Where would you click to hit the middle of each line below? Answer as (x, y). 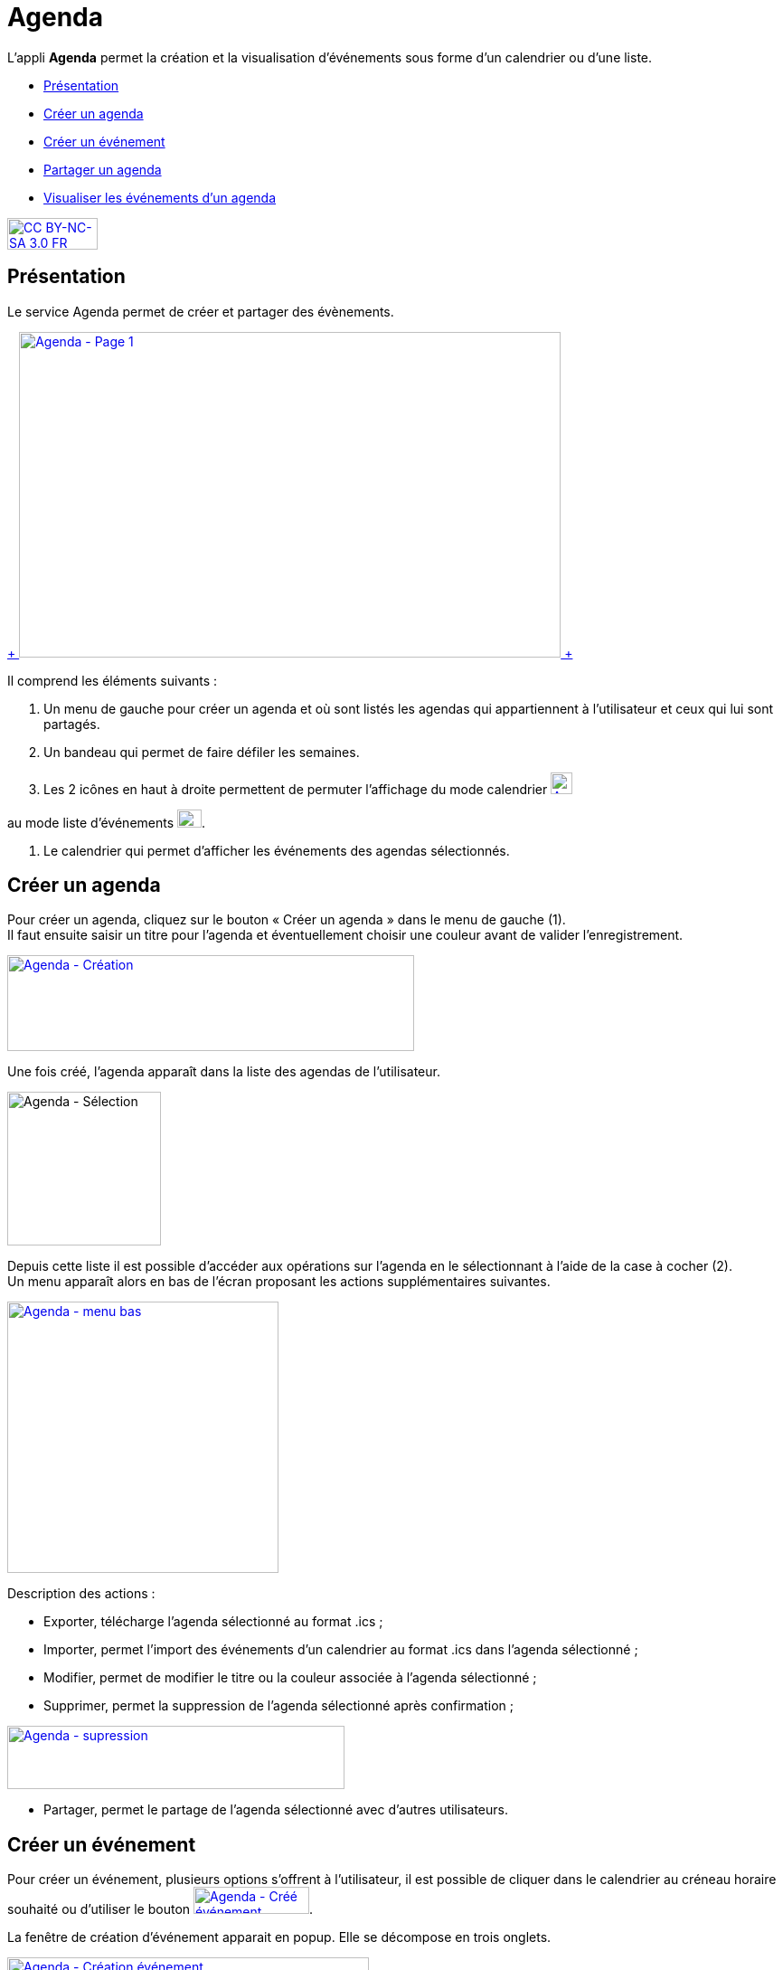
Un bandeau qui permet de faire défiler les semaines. (202, 752)
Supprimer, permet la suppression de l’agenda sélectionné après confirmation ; (279, 1706)
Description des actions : (81, 1594)
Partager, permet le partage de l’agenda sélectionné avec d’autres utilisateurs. (276, 1810)
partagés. (72, 724)
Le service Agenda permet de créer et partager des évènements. (201, 311)
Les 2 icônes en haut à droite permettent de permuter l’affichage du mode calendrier (296, 789)
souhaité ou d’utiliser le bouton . (160, 1909)
